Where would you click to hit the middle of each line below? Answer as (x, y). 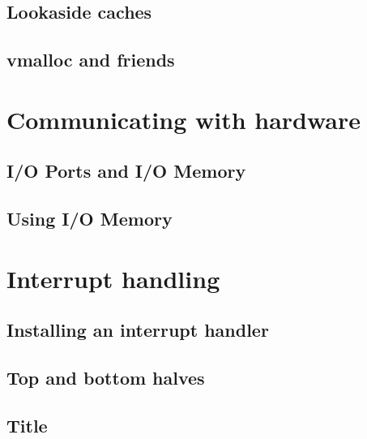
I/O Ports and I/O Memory (126, 171)
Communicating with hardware (184, 119)
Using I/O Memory (90, 219)
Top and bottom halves (106, 378)
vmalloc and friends (91, 60)
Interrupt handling (113, 278)
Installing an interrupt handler (138, 330)
